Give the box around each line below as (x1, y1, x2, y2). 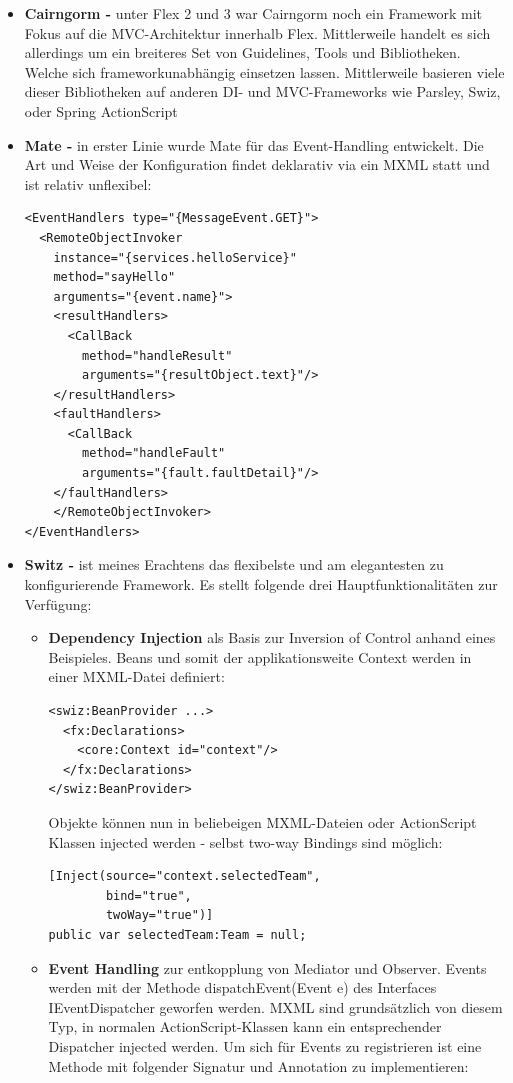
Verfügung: (24, 593, 92, 614)
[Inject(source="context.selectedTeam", (48, 869, 321, 884)
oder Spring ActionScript (24, 100, 178, 121)
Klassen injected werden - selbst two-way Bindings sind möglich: (48, 831, 443, 852)
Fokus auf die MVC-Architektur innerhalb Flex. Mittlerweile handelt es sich (24, 22, 491, 43)
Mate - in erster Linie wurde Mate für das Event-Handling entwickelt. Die (24, 134, 484, 155)
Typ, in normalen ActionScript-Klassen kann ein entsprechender (48, 1016, 442, 1037)
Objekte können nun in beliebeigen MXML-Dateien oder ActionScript (48, 811, 477, 832)
